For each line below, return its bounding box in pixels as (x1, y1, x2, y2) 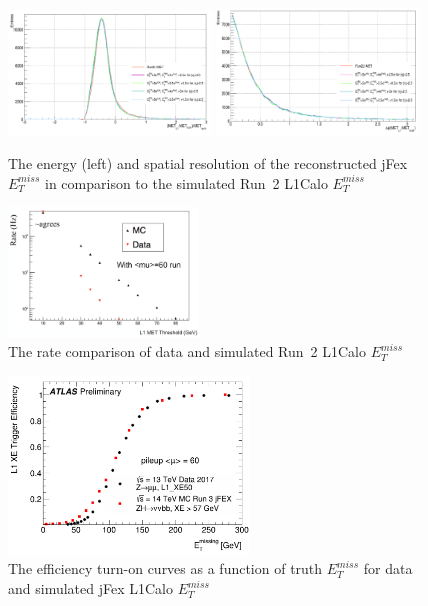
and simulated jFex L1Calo (8, 578, 173, 599)
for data (363, 558, 413, 579)
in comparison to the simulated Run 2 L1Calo (45, 172, 328, 193)
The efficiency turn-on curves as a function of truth (8, 558, 323, 579)
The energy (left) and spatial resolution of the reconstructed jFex (8, 153, 408, 174)
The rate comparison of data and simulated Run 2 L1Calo (8, 341, 367, 362)
